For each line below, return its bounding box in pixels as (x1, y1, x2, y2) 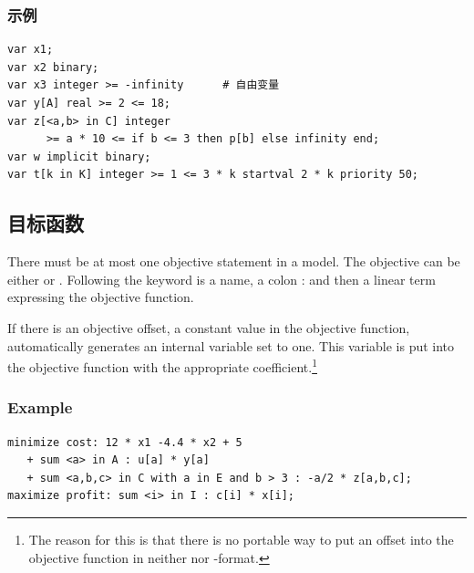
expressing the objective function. (7, 287, 194, 307)
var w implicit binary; (7, 150, 151, 163)
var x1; (7, 43, 54, 57)
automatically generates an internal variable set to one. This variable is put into (7, 336, 455, 355)
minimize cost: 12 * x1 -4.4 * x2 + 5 (7, 435, 242, 449)
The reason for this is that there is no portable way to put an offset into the (28, 529, 454, 548)
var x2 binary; (7, 60, 99, 74)
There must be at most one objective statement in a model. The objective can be (7, 252, 460, 271)
